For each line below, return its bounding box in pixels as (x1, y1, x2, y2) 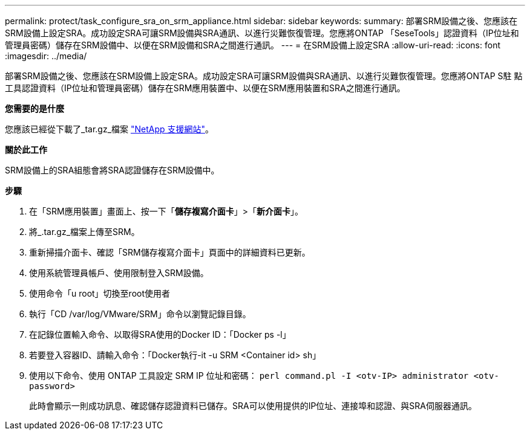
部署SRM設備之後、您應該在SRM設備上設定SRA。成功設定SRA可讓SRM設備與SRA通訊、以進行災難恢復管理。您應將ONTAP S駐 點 (5, 71, 523, 81)
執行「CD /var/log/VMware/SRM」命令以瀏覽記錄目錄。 (29, 309, 251, 319)
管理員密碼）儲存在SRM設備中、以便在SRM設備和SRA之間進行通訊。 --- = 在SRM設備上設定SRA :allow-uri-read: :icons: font (5, 40, 500, 50)
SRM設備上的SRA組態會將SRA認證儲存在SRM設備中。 (5, 165, 220, 175)
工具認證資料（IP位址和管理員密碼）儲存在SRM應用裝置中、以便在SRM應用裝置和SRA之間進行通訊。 (5, 83, 405, 93)
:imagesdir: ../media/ (5, 51, 87, 61)
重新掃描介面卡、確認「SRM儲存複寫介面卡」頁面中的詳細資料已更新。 (29, 247, 310, 257)
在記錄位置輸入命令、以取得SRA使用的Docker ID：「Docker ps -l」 (29, 329, 291, 340)
